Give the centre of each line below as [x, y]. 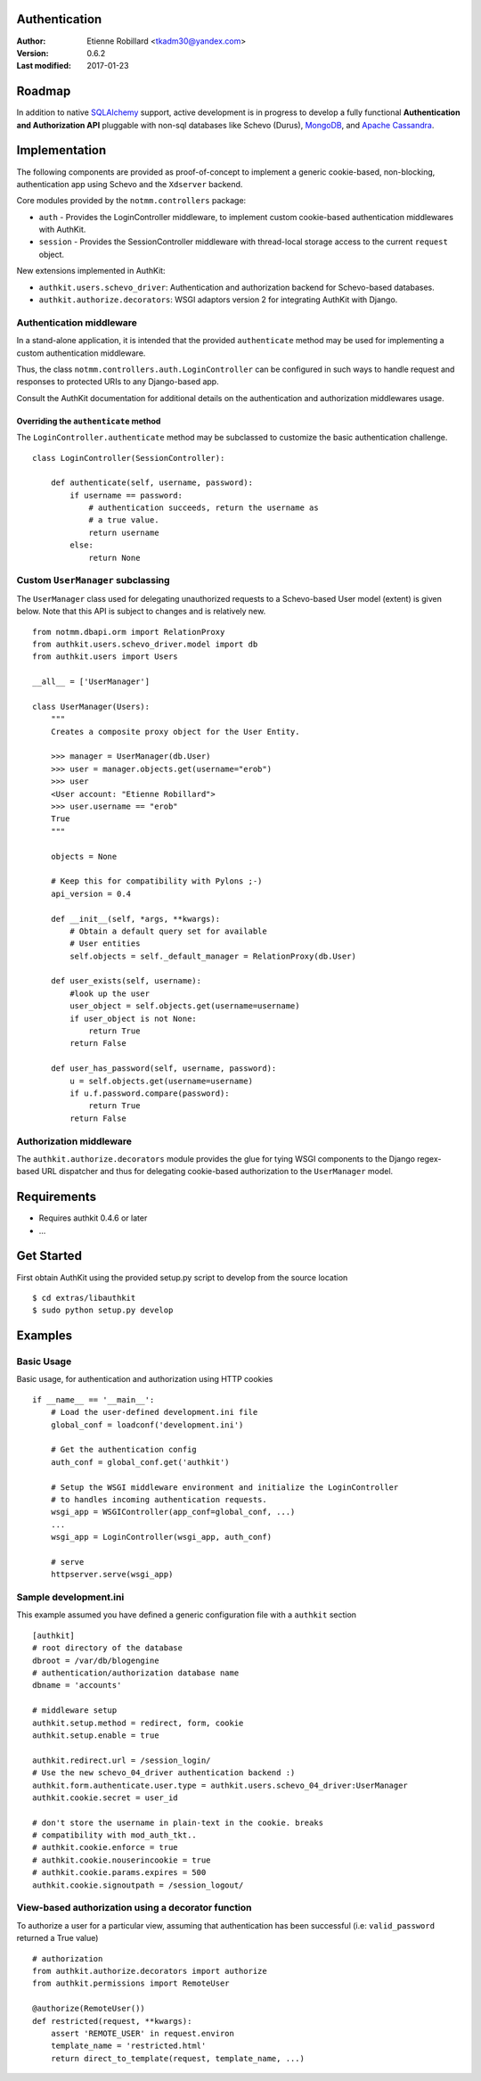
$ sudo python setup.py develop [103, 1310]
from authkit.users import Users [105, 657]
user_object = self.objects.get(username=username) [185, 1006]
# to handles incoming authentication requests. [159, 1499]
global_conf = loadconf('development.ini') [147, 1425]
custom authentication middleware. [81, 353]
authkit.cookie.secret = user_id [105, 1797]
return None [114, 558]
